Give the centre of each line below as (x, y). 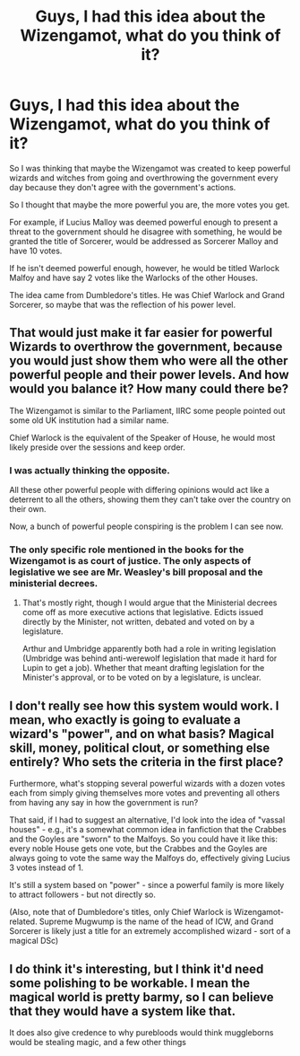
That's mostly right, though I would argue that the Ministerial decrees (150, 603)
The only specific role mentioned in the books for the (127, 550)
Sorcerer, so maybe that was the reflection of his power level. (122, 304)
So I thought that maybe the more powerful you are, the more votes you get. (150, 205)
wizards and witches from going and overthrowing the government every (144, 178)
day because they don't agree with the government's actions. (123, 187)
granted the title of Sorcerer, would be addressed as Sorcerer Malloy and (144, 241)
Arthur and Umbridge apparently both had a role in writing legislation (149, 649)
